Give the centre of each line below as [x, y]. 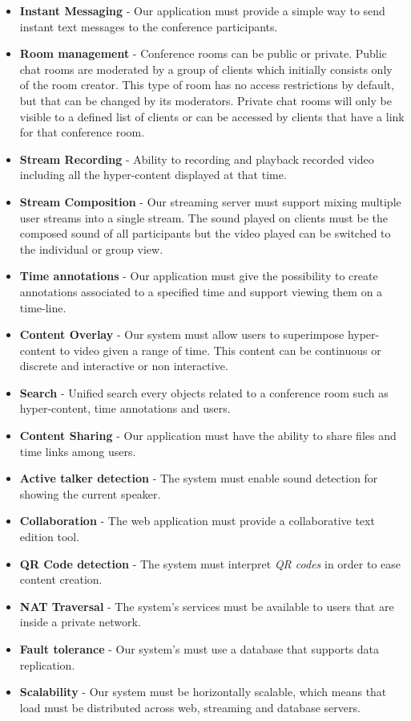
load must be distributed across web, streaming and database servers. [190, 707]
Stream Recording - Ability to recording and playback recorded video [197, 159]
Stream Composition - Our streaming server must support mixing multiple [210, 201]
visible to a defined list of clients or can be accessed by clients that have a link [212, 116]
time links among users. [78, 451]
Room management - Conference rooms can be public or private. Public [203, 53]
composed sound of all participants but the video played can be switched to [205, 233]
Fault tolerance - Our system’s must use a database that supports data [199, 649]
